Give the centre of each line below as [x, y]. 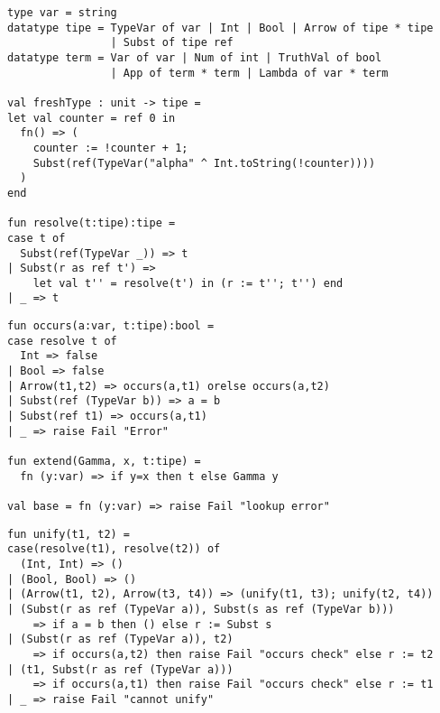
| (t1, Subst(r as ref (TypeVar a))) [120, 669]
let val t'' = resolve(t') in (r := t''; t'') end [188, 283]
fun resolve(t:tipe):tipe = [92, 223]
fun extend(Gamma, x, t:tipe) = [104, 462]
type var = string [62, 13]
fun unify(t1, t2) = [69, 534]
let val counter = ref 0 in [92, 118]
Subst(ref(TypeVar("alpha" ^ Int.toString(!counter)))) [204, 163]
